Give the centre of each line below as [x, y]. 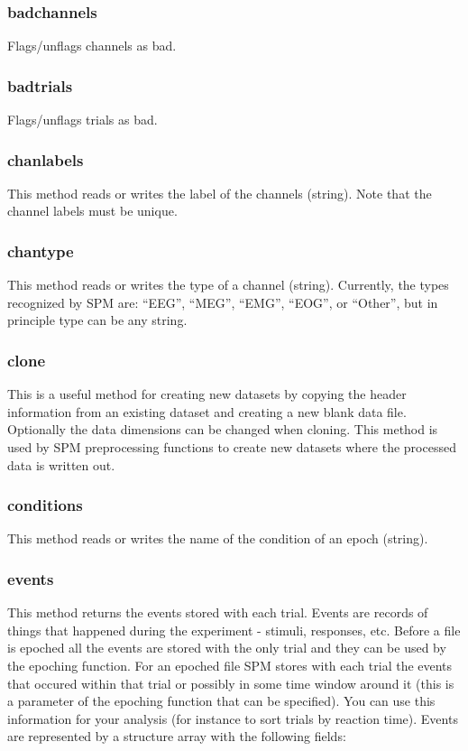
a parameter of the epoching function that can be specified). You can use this [221, 701]
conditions [45, 505]
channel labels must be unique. [92, 211]
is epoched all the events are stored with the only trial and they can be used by [227, 648]
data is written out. [61, 464]
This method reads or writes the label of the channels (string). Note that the [220, 193]
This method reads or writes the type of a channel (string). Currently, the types [228, 285]
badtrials [40, 85]
